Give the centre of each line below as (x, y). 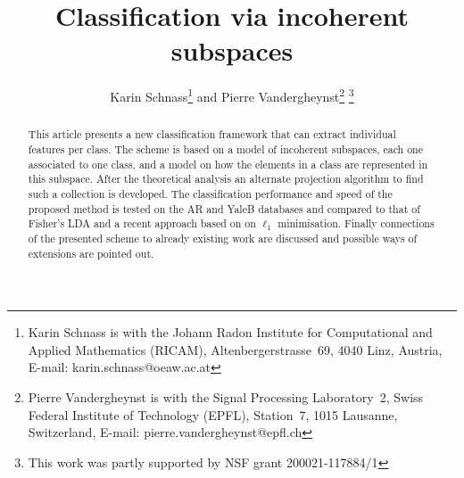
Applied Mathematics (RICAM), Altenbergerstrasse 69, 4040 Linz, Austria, (235, 349)
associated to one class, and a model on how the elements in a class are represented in (228, 164)
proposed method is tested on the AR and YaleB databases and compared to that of (224, 208)
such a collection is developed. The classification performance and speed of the (210, 193)
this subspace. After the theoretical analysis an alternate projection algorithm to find (226, 179)
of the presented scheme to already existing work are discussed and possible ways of (223, 238)
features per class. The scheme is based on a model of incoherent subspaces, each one (226, 149)
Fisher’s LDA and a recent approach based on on (142, 223)
